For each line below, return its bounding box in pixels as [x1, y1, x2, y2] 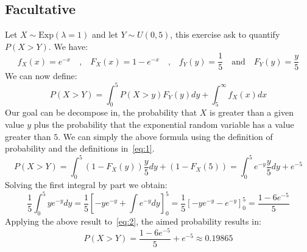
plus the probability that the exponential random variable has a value [34, 117, 294, 130]
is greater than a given [210, 106, 294, 119]
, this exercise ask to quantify [170, 28, 280, 41]
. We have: [48, 40, 88, 52]
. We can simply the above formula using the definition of [58, 130, 273, 142]
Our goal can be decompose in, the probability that [5, 106, 197, 119]
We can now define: [5, 69, 77, 82]
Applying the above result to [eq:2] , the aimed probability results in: [5, 214, 261, 227]
